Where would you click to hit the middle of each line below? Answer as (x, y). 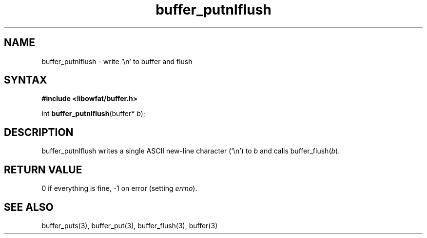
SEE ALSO (29, 207)
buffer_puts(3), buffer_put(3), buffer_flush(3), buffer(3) (130, 225)
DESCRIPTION (39, 132)
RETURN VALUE (43, 170)
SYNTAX (26, 80)
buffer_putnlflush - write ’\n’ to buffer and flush (117, 61)
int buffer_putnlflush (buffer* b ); (94, 114)
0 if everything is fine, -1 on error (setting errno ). (119, 188)
